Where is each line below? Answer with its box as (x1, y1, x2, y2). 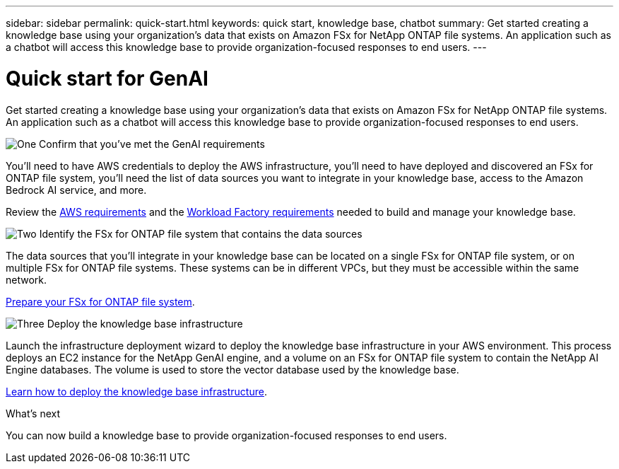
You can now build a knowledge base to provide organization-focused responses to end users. (6, 429, 447, 441)
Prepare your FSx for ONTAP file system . (6, 295, 195, 308)
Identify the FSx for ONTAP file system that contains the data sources (39, 227, 362, 240)
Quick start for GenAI (6, 66, 208, 91)
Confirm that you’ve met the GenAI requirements (39, 137, 265, 150)
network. (6, 273, 47, 286)
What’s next (6, 407, 61, 419)
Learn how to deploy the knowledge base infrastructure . (6, 385, 267, 398)
